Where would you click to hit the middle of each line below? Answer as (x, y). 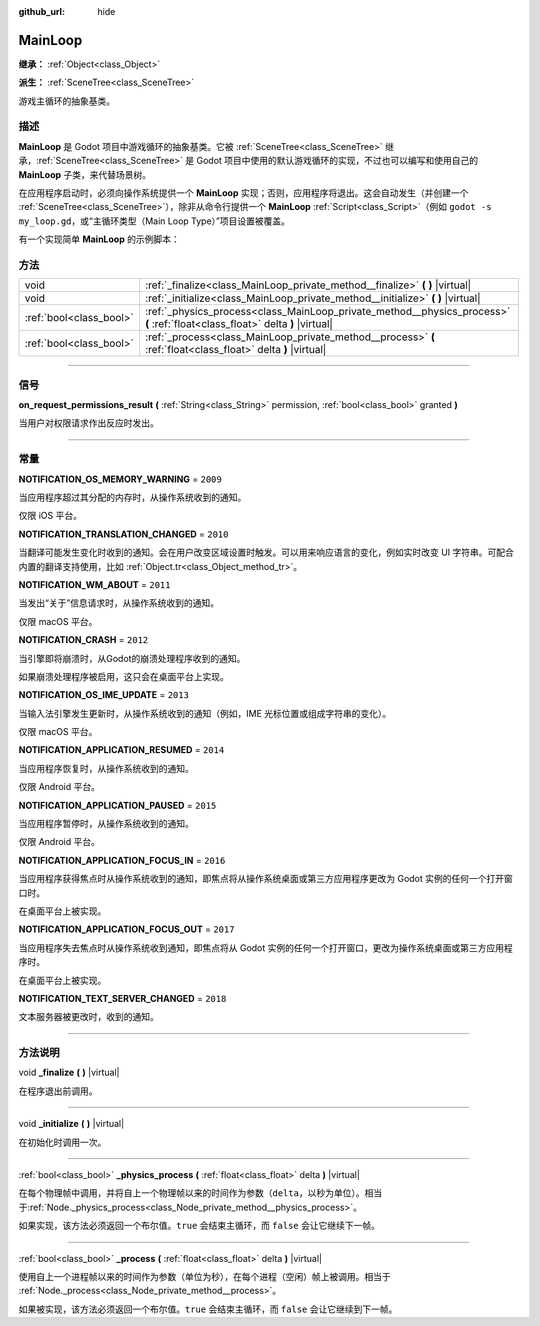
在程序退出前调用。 (58, 1091)
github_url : (41, 11)
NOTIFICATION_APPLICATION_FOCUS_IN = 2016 (122, 860)
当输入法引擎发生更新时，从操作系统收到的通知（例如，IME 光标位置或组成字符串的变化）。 (205, 713)
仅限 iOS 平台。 (50, 516)
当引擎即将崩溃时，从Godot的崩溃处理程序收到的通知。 (132, 658)
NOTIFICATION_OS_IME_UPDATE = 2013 (104, 695)
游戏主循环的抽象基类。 (66, 101)
